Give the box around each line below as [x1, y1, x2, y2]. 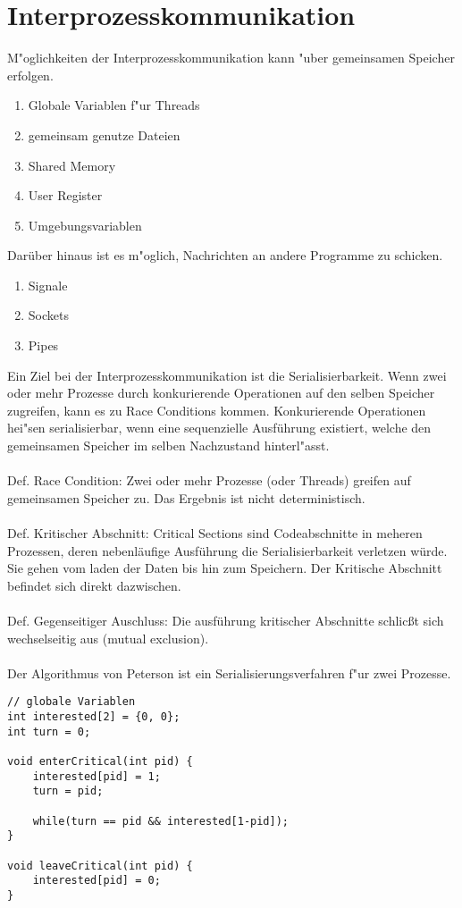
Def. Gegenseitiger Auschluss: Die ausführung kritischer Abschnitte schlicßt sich [7, 610, 444, 629]
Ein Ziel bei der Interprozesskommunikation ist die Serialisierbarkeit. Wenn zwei [7, 366, 447, 384]
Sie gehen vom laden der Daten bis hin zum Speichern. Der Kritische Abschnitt [7, 559, 442, 577]
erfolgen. [7, 65, 54, 84]
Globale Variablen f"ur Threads [28, 96, 200, 114]
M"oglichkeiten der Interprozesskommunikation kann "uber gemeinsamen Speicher [7, 48, 455, 67]
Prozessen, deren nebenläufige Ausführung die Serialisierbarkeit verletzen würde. [7, 541, 448, 559]
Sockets [28, 306, 69, 324]
